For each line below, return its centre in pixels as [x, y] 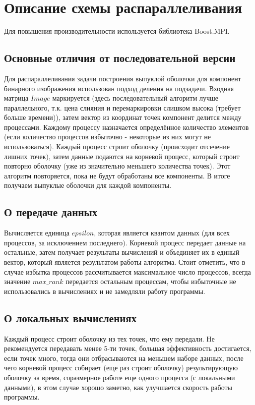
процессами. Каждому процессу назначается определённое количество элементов [127, 127]
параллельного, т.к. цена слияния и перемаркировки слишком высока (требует [122, 107]
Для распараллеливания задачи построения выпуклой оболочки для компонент [123, 78]
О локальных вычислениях [70, 318]
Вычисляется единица [37, 233]
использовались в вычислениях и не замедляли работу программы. [105, 291]
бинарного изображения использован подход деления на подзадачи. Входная [119, 88]
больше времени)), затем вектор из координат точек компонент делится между [123, 117]
